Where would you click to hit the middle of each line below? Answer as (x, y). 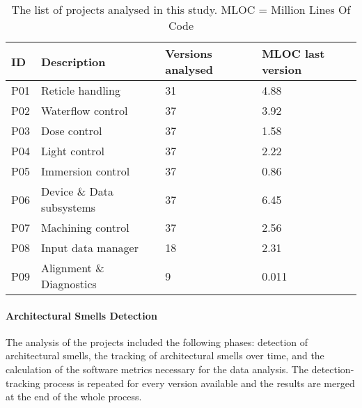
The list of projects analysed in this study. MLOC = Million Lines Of (181, 9)
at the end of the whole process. (74, 397)
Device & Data (77, 191)
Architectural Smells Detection (81, 315)
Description (73, 61)
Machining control (85, 227)
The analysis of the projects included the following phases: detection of (157, 342)
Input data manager (89, 248)
